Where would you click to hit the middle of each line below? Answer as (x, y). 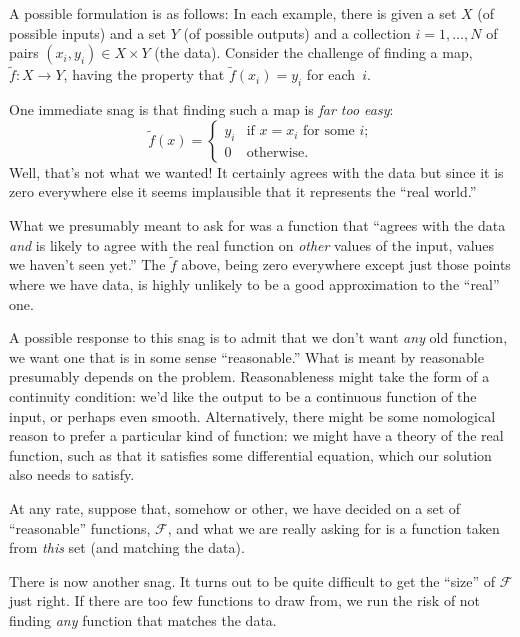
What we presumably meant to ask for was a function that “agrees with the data (257, 224)
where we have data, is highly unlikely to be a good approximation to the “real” (254, 283)
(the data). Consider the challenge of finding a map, (313, 52)
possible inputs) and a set (88, 32)
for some (329, 131)
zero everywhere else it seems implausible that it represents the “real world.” (243, 191)
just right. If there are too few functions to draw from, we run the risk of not (245, 600)
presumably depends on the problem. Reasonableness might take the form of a (249, 376)
